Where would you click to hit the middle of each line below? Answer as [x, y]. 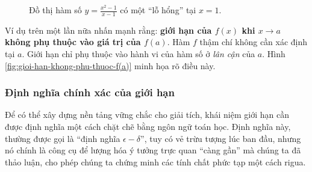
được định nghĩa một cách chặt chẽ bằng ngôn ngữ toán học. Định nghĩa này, [148, 127]
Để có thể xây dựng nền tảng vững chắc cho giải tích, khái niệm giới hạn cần [147, 115]
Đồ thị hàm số [55, 10]
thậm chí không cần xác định [254, 42]
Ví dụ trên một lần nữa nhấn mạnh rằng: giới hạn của [108, 30]
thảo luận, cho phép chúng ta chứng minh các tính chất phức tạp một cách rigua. [155, 161]
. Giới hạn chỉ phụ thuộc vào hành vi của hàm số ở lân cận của [139, 54]
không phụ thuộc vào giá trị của [73, 42]
